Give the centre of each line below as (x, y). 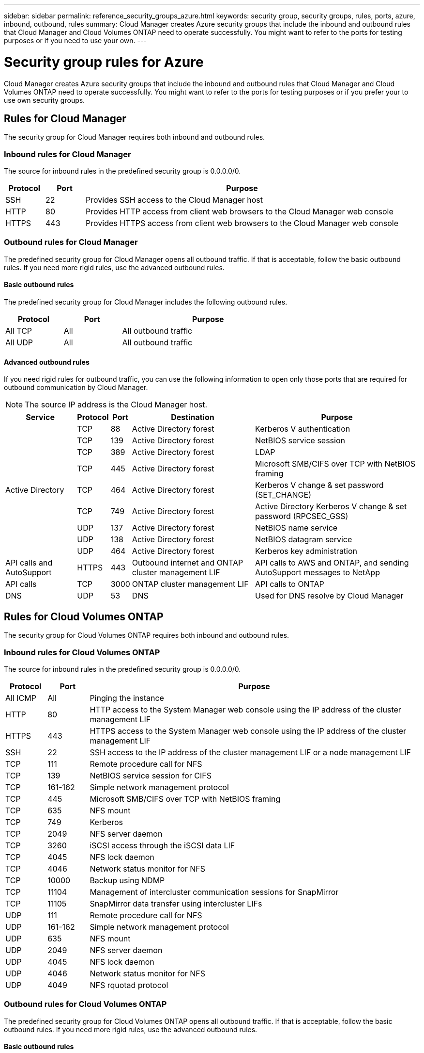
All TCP (19, 331)
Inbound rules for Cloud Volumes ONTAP (82, 652)
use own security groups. (45, 100)
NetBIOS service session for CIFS (151, 775)
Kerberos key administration (306, 551)
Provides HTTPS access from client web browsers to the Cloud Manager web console (242, 223)
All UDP (19, 343)
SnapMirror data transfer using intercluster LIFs (176, 903)
